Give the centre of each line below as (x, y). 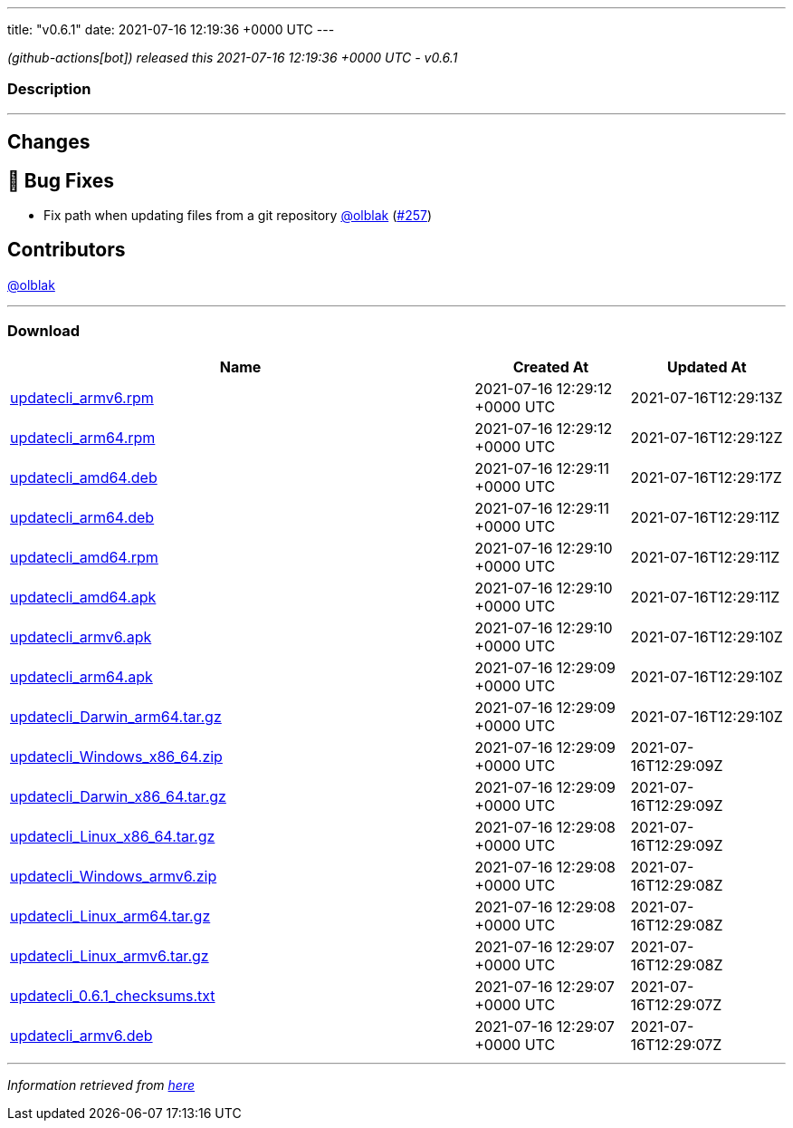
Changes (49, 142)
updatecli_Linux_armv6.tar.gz (110, 955)
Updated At (707, 366)
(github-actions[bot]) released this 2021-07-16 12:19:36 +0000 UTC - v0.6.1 (233, 58)
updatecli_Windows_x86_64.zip (116, 756)
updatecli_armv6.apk (81, 636)
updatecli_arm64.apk (81, 676)
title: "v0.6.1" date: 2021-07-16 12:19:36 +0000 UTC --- (171, 29)
